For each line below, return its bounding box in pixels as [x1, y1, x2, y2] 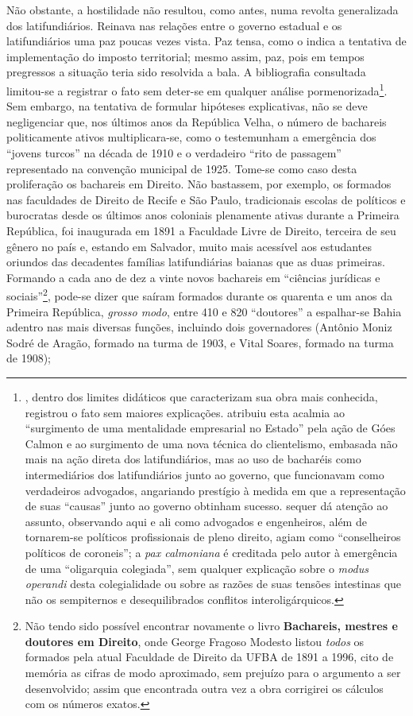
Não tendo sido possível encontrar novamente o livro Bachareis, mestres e [25, 617, 398, 634]
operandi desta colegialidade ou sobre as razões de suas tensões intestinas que [25, 575, 402, 592]
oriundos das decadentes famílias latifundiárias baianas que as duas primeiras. [6, 254, 385, 270]
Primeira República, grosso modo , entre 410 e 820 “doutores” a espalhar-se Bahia [6, 303, 402, 319]
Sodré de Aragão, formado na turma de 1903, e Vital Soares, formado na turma [6, 334, 394, 350]
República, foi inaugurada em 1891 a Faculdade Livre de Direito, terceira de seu [6, 222, 396, 238]
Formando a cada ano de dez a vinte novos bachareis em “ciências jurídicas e [6, 269, 380, 285]
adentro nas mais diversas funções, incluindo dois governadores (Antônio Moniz [6, 319, 392, 335]
